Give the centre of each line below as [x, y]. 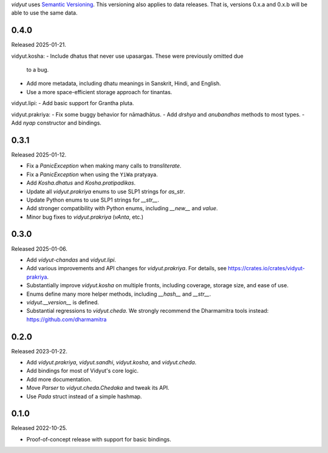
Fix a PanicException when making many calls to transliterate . [104, 166]
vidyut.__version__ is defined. [63, 302]
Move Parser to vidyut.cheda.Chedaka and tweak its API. [98, 388]
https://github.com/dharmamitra [67, 319]
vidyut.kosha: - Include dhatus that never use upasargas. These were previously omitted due [127, 56]
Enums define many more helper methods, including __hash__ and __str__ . [119, 294]
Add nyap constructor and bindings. [56, 123]
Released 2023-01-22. [39, 351]
